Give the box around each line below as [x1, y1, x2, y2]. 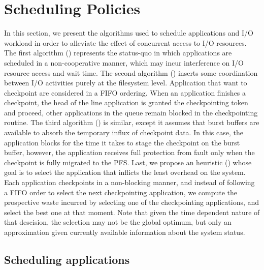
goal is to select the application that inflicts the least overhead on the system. [4, 167, 246, 177]
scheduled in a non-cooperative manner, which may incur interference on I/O [4, 57, 244, 68]
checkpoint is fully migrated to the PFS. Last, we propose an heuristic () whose [4, 157, 252, 167]
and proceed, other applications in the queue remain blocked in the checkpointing [4, 107, 258, 117]
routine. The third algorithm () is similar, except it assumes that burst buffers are [4, 117, 259, 128]
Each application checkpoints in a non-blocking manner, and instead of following [4, 177, 255, 188]
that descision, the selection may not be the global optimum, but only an [4, 217, 232, 227]
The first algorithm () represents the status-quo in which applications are [4, 47, 232, 58]
